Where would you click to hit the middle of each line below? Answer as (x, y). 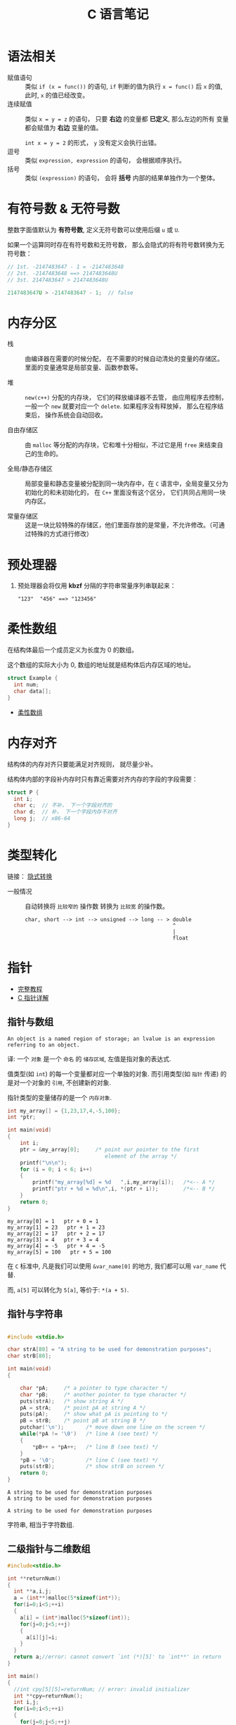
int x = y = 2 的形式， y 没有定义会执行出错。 (93, 142)
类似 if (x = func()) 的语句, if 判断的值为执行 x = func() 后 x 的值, (124, 86)
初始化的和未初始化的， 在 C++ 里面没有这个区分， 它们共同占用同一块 (125, 493)
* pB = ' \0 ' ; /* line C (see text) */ (89, 1460)
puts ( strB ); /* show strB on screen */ (92, 1467)
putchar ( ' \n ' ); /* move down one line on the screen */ (113, 1427)
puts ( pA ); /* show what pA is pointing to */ (94, 1414)
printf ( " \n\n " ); (44, 1163)
